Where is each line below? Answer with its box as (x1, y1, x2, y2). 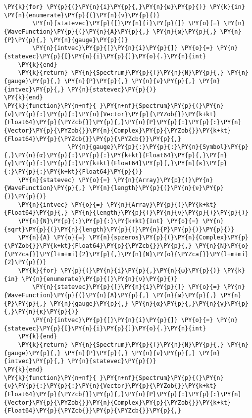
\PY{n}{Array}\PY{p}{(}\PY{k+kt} (106, 201, 217, 208)
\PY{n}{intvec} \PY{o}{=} (18, 201, 103, 208)
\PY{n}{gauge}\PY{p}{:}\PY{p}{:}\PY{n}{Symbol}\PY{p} (67, 143, 249, 151)
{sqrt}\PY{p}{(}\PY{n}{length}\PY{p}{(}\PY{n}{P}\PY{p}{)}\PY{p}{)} (4, 226, 235, 233)
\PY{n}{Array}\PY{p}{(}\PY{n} (113, 176, 213, 184)
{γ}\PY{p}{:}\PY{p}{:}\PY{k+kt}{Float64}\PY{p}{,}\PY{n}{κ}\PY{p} (4, 160, 228, 167)
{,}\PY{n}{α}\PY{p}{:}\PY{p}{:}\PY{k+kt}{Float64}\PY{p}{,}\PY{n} (4, 151, 228, 159)
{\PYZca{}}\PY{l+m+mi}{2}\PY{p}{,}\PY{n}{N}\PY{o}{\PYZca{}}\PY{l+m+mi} (4, 250, 249, 258)
